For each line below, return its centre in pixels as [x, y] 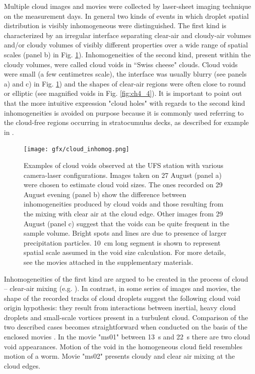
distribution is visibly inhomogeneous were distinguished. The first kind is [115, 25]
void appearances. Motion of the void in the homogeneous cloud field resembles [123, 346]
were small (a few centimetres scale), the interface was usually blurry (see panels [125, 74]
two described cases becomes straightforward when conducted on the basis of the [126, 327]
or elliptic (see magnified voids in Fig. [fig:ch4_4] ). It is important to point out [123, 93]
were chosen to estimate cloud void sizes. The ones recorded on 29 [123, 185]
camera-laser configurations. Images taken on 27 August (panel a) [123, 175]
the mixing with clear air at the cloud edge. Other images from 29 [123, 213]
